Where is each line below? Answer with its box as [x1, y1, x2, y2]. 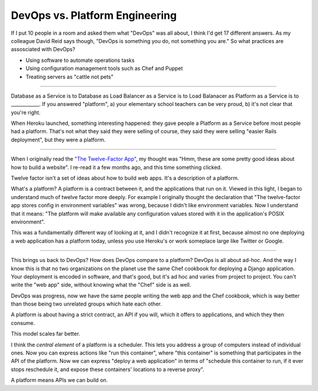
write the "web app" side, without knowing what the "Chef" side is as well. [11, 281, 191, 289]
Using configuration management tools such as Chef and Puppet [25, 65, 183, 72]
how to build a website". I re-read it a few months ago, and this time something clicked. [11, 164, 222, 171]
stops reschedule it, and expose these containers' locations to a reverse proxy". [11, 366, 204, 373]
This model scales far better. [11, 330, 81, 337]
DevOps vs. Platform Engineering [11, 9, 177, 22]
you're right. [11, 109, 41, 116]
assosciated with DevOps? [11, 46, 76, 53]
